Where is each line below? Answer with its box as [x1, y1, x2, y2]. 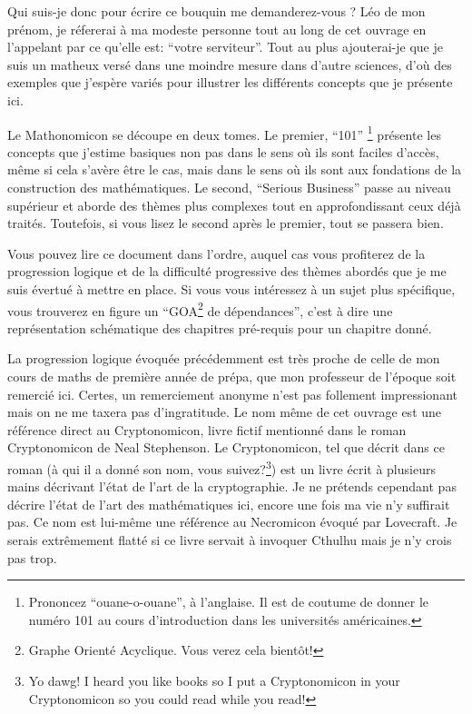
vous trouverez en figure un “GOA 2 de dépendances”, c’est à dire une [7, 298, 393, 320]
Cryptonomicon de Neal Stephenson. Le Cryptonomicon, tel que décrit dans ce [7, 438, 445, 457]
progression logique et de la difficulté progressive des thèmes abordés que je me [7, 262, 447, 281]
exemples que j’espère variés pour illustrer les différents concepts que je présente [7, 73, 453, 92]
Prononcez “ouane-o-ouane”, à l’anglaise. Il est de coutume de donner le [28, 592, 429, 611]
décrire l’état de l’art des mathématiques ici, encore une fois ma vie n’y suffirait [7, 494, 450, 513]
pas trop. [7, 548, 57, 567]
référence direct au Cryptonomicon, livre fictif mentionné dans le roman [7, 420, 407, 439]
